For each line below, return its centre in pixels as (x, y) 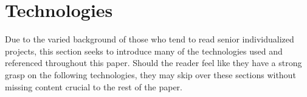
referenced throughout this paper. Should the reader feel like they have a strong (153, 63)
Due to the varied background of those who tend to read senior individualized (150, 39)
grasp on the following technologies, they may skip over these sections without (150, 74)
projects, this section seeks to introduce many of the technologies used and (144, 51)
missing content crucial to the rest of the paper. (94, 86)
